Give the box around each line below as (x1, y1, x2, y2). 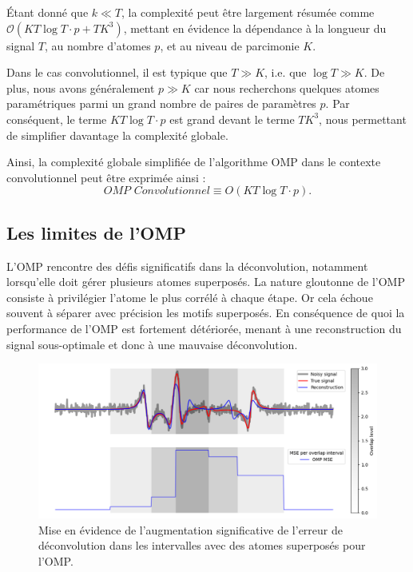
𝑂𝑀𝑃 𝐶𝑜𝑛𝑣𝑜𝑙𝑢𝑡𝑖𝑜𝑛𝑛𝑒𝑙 (103, 185, 210, 197)
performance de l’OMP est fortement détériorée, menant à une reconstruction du (6, 320, 402, 336)
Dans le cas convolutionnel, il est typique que (6, 64, 228, 81)
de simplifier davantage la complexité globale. (6, 126, 228, 143)
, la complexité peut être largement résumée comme (121, 4, 375, 20)
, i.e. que (264, 64, 307, 81)
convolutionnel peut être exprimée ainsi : (6, 169, 206, 185)
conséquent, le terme (6, 110, 107, 127)
